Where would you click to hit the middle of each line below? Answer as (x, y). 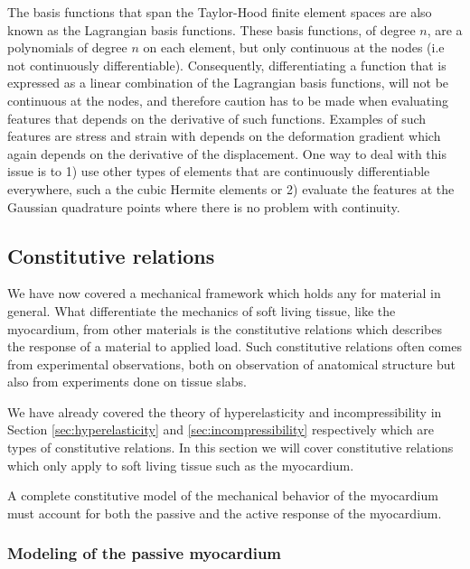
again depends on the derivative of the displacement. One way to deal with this (227, 153)
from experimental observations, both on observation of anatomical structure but (232, 364)
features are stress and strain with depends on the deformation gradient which (224, 136)
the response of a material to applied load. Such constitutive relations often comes (235, 346)
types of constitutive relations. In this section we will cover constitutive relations (230, 448)
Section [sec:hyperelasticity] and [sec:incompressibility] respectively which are (221, 429)
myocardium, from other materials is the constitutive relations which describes (225, 328)
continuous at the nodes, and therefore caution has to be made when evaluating (228, 100)
